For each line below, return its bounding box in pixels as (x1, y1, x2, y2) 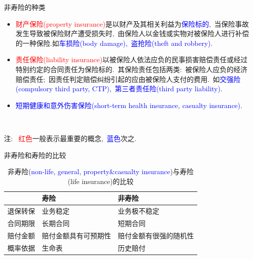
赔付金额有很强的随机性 (118, 230, 194, 240)
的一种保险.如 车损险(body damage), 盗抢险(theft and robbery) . (15, 37, 213, 48)
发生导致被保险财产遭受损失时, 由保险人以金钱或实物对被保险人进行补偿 (15, 28, 249, 38)
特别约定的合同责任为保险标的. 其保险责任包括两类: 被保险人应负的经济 (15, 64, 248, 74)
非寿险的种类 (4, 2, 45, 12)
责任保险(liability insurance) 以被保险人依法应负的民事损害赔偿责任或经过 (15, 54, 248, 65)
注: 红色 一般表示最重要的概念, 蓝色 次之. (4, 133, 137, 143)
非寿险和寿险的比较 (4, 149, 66, 160)
